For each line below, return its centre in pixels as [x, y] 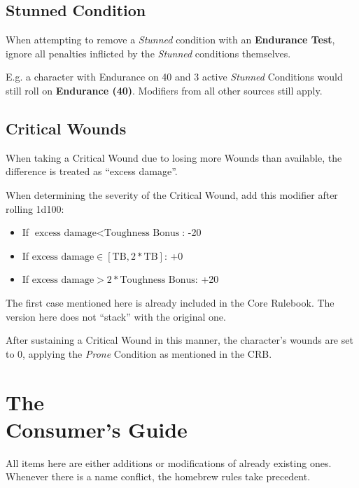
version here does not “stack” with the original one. [116, 316]
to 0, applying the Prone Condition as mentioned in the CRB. [139, 353]
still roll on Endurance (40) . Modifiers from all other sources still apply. [164, 90]
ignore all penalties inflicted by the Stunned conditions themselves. [148, 53]
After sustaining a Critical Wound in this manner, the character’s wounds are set [179, 340]
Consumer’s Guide [97, 429]
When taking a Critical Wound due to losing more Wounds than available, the [174, 157]
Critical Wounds [66, 128]
